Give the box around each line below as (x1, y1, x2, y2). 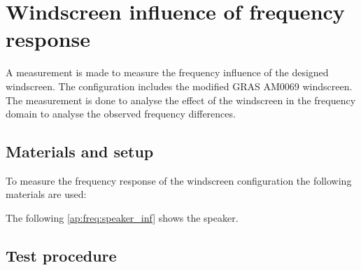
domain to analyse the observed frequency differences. (6, 106, 236, 121)
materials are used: (6, 187, 87, 201)
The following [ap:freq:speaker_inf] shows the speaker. (6, 211, 239, 225)
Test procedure (6, 245, 117, 267)
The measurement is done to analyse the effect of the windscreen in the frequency (6, 92, 356, 107)
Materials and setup (6, 141, 154, 162)
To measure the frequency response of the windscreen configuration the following (6, 173, 352, 187)
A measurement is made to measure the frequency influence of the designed (6, 65, 329, 80)
